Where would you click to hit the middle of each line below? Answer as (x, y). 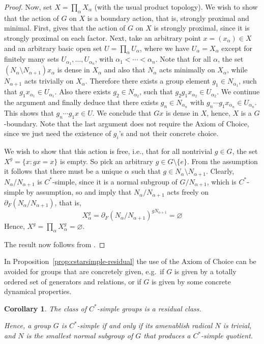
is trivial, (237, 325)
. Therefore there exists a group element (148, 81)
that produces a (167, 335)
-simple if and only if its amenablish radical (145, 325)
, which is (222, 181)
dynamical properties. (38, 291)
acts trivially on (49, 81)
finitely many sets (32, 59)
